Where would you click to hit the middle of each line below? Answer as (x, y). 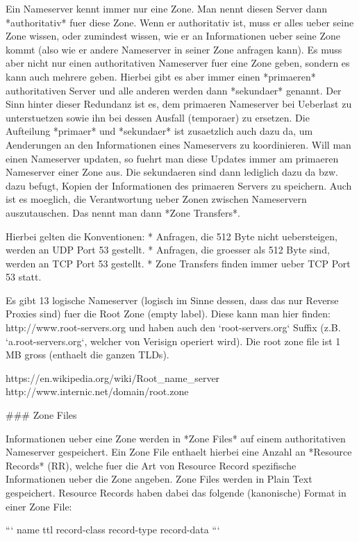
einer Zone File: (39, 506)
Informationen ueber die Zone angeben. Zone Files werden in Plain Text (159, 479)
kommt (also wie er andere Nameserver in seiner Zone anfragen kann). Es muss (174, 49)
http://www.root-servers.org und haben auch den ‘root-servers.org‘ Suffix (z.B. (173, 327)
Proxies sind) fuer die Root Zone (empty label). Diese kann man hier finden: (168, 314)
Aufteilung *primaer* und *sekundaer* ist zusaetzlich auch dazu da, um (159, 131)
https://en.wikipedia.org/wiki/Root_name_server (113, 377)
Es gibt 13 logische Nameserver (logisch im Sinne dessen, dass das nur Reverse (172, 300)
